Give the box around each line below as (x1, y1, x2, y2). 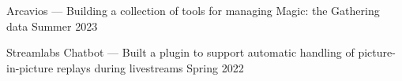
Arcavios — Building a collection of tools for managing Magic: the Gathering (6, 2, 380, 18)
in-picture (6, 59, 54, 75)
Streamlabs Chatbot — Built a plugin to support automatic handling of (6, 44, 355, 61)
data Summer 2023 (6, 17, 98, 34)
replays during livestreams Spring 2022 (56, 59, 244, 75)
